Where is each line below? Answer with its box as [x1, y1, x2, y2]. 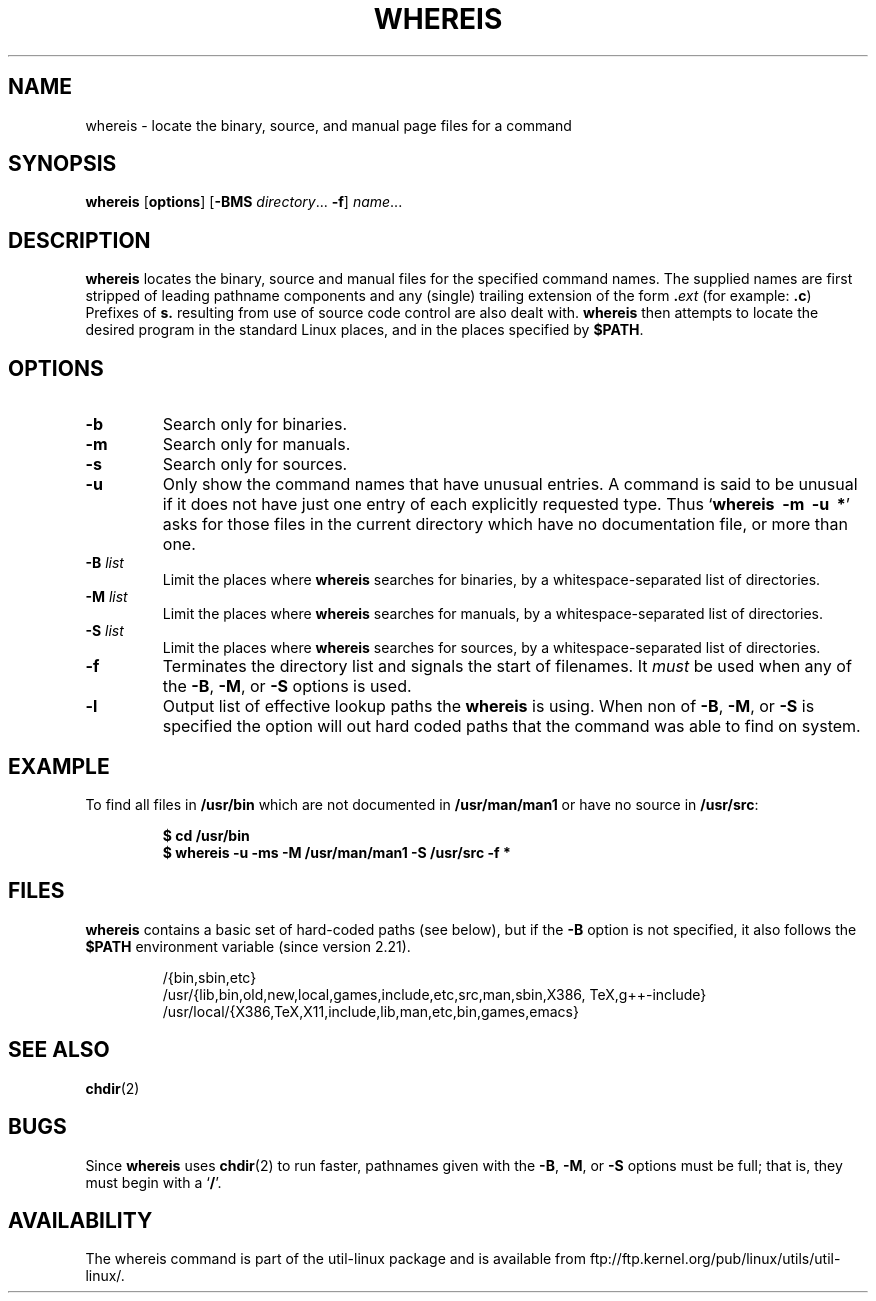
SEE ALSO [8, 1037, 110, 1063]
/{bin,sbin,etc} [162, 968, 257, 986]
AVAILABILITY [8, 1207, 153, 1233]
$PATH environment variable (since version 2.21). [85, 937, 411, 955]
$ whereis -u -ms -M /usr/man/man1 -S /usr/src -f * [162, 843, 511, 861]
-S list [85, 622, 124, 640]
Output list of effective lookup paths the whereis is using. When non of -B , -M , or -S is [162, 696, 815, 717]
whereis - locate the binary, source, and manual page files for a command [85, 116, 572, 134]
